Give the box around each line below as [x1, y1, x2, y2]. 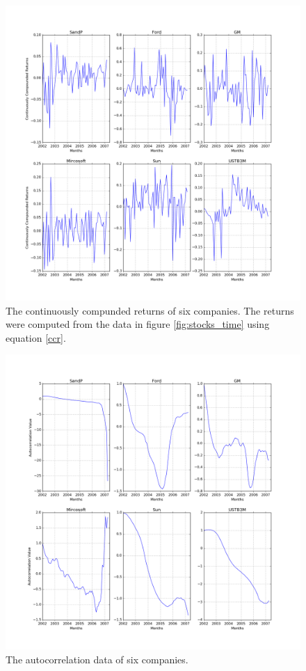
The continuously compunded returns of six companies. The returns [6, 303, 294, 317]
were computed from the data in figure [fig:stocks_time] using [6, 317, 270, 331]
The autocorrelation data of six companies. [6, 652, 188, 666]
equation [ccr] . [6, 330, 66, 345]
